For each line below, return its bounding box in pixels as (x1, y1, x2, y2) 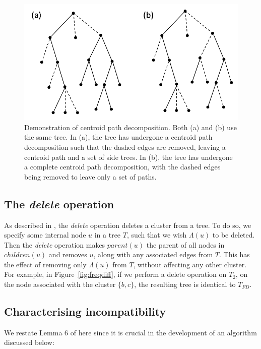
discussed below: (4, 337, 54, 347)
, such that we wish (126, 229, 187, 240)
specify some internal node (4, 229, 86, 240)
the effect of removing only (4, 259, 87, 269)
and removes (48, 249, 87, 260)
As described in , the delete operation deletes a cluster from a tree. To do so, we (4, 219, 251, 230)
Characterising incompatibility (4, 304, 166, 319)
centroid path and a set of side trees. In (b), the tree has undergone (24, 151, 233, 162)
